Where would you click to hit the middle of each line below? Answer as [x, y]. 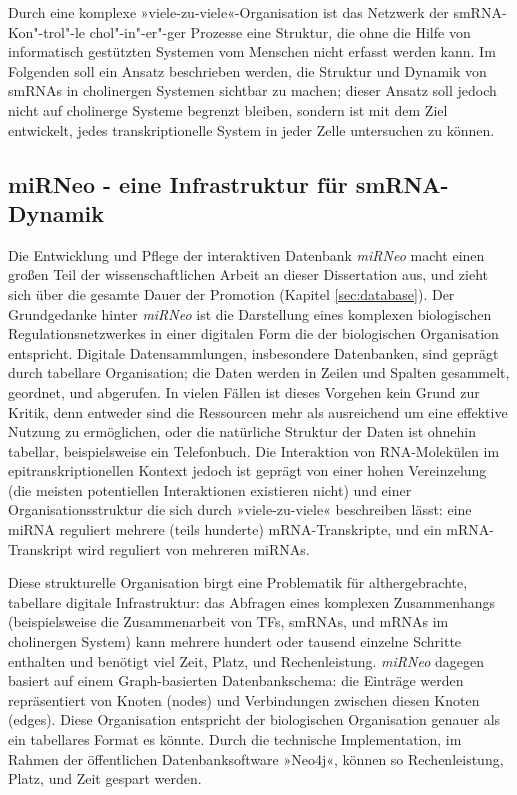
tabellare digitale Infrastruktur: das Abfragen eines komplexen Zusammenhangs [252, 601]
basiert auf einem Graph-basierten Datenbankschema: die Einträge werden [236, 680]
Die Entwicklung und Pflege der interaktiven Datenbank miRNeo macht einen [246, 254]
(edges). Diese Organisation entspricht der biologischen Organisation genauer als [254, 719]
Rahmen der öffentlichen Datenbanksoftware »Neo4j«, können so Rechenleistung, [256, 758]
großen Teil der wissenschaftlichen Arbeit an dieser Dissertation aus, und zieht [248, 274]
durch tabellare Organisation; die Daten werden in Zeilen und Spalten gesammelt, [259, 372]
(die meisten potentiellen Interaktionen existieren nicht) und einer [210, 489]
